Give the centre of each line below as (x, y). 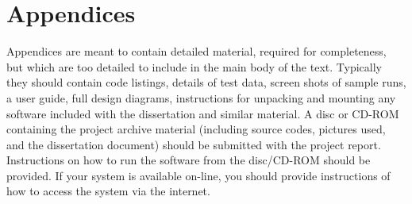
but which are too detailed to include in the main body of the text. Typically (194, 66)
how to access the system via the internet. (108, 191)
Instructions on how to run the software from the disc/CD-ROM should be (189, 160)
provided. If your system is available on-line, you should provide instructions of (198, 175)
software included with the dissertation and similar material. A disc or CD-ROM (203, 113)
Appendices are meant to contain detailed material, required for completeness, (196, 51)
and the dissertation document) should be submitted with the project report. (194, 144)
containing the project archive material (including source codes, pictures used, (196, 129)
